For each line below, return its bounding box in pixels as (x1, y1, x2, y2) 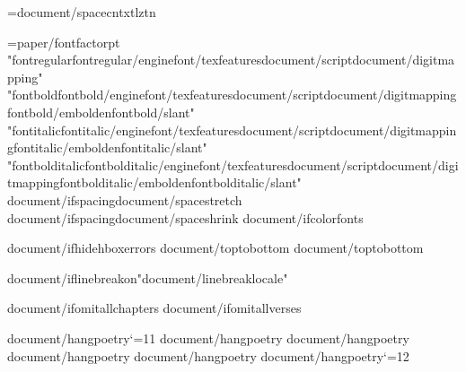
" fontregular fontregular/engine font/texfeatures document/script (7, 50, 353, 69)
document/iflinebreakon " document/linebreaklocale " (7, 268, 288, 287)
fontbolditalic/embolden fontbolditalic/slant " (59, 173, 302, 192)
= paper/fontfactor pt (7, 32, 120, 51)
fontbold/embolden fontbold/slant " (7, 102, 195, 121)
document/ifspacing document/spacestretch (7, 190, 242, 209)
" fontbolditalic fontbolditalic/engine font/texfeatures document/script (7, 155, 379, 174)
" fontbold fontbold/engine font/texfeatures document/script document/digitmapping (7, 85, 457, 104)
